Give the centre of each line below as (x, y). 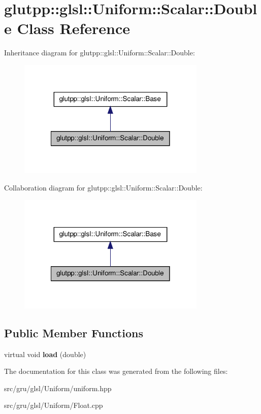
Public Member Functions (74, 332)
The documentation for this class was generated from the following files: (116, 371)
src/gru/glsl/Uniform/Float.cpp (54, 405)
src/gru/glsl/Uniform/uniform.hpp (58, 388)
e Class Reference (67, 28)
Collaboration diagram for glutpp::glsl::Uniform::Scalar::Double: (103, 187)
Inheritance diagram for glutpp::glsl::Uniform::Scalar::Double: (100, 53)
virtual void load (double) (45, 354)
